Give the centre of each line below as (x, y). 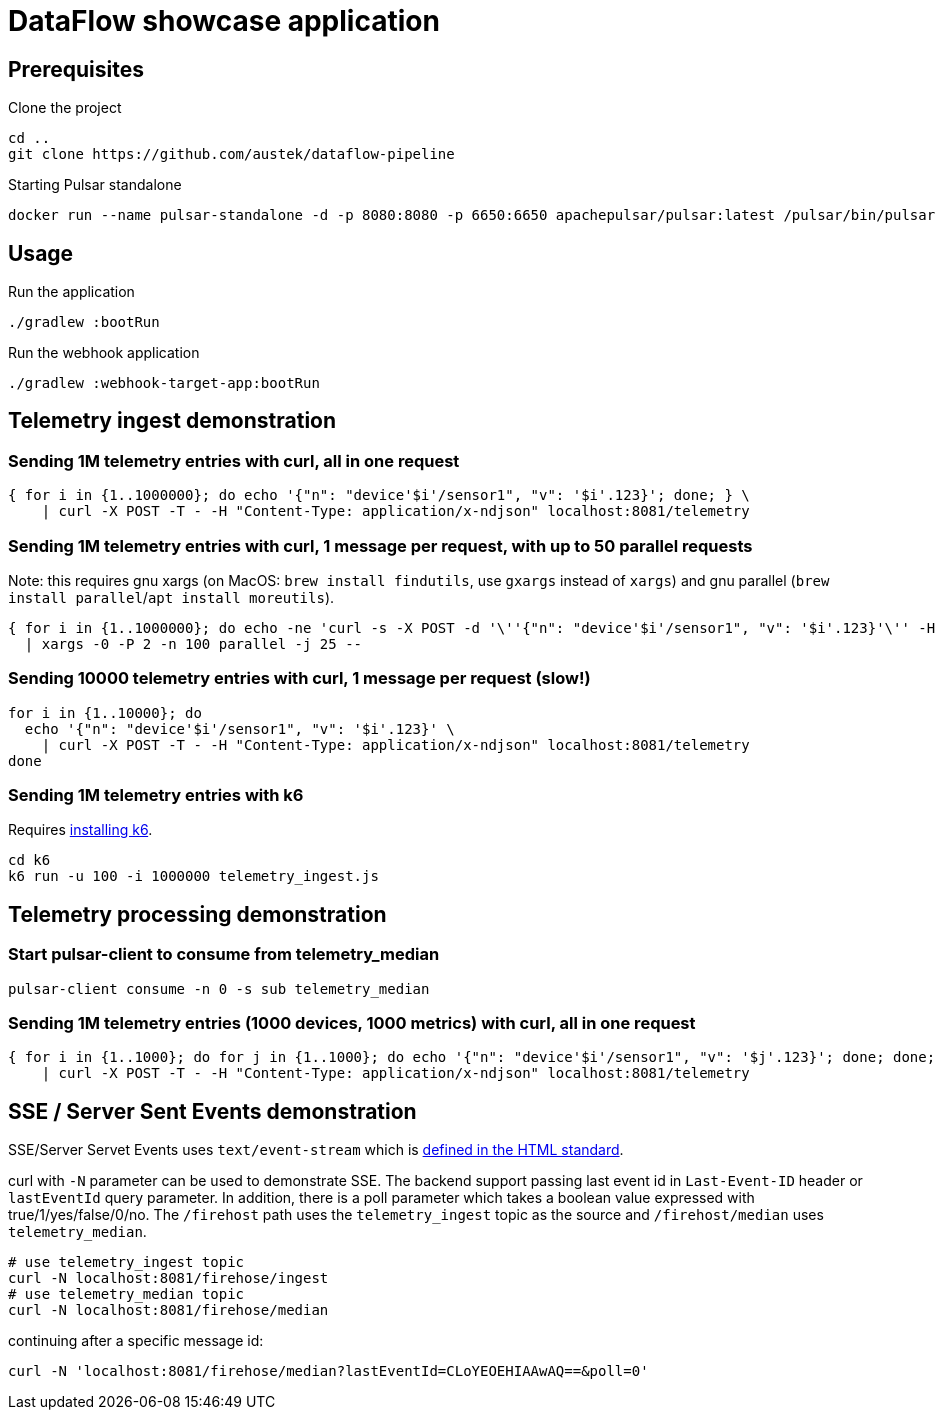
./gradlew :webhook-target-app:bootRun (164, 383)
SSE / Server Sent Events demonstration (212, 1111)
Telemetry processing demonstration (197, 914)
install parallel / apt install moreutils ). (171, 597)
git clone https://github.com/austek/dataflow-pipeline (231, 154)
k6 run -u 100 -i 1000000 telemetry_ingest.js (193, 876)
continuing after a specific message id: (136, 1341)
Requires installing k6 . (80, 830)
